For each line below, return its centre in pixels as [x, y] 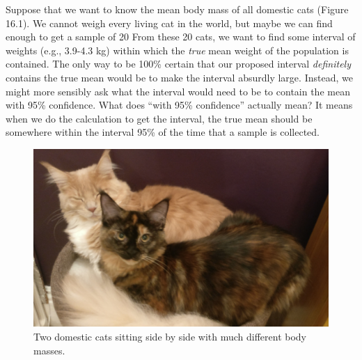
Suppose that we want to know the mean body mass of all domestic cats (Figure [177, 9]
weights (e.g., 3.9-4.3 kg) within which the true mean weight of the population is [177, 50]
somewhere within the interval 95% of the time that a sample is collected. [163, 132]
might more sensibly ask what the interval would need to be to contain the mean [178, 91]
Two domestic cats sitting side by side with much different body [170, 336]
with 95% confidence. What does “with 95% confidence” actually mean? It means [179, 105]
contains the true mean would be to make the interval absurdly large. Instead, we [179, 77]
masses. [49, 350]
